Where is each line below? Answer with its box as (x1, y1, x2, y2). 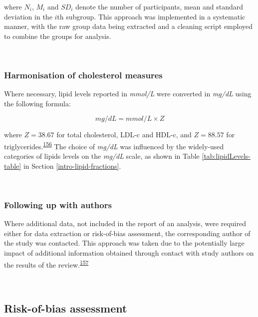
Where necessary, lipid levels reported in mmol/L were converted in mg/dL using (4, 88, 252, 99)
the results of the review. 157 (4, 258, 89, 270)
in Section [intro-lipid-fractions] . (23, 160, 121, 171)
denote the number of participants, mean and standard (75, 1, 244, 11)
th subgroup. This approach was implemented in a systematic (57, 11, 246, 21)
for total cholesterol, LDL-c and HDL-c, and (56, 129, 192, 140)
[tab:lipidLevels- (202, 151, 251, 161)
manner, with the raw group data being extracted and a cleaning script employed (4, 21, 253, 31)
